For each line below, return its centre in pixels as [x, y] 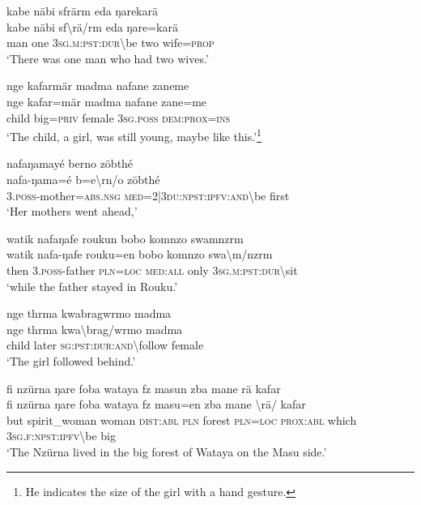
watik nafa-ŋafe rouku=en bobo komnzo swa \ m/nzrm [140, 254]
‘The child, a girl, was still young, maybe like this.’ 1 [134, 135]
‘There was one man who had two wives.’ [108, 58]
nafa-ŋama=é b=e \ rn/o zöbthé [83, 179]
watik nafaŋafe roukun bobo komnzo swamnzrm [125, 238]
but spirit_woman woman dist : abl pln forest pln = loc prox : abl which [182, 419]
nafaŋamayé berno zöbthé [70, 163]
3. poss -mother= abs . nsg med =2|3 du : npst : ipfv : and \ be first [148, 195]
